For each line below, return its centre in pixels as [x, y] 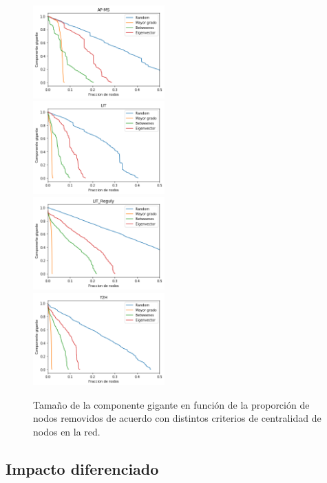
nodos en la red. [67, 431]
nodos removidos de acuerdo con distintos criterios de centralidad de [177, 418]
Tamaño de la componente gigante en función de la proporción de [171, 404]
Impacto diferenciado [82, 468]
